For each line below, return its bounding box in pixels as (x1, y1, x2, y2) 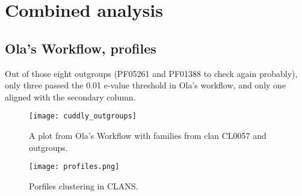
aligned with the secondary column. (5, 90, 136, 103)
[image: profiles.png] (29, 162, 120, 171)
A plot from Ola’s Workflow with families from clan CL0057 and (29, 129, 267, 142)
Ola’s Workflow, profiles (5, 38, 156, 57)
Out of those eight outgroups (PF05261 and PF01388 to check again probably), (5, 67, 298, 79)
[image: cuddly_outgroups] (29, 112, 137, 121)
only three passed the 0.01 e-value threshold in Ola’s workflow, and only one (5, 79, 286, 91)
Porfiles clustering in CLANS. (29, 179, 138, 192)
